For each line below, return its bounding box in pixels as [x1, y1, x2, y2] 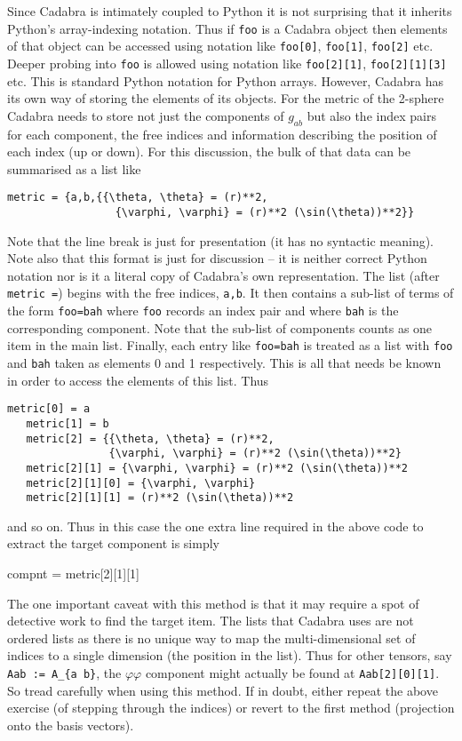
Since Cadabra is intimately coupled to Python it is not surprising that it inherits [7, 2, 452, 20]
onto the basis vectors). [7, 715, 134, 734]
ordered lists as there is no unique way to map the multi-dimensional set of [7, 628, 416, 647]
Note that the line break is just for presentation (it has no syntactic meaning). [7, 231, 434, 250]
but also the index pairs [307, 106, 436, 124]
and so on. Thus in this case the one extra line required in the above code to [7, 516, 424, 535]
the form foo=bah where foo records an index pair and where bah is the [7, 301, 399, 320]
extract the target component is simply [7, 534, 219, 553]
